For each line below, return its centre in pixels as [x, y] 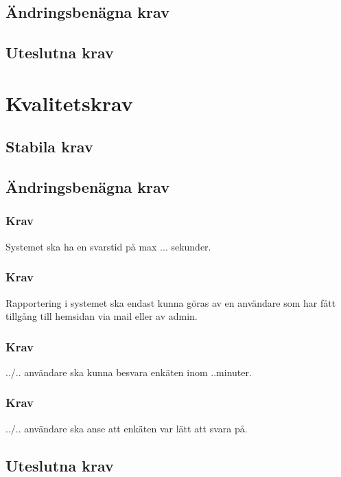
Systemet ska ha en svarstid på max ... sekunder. [108, 246]
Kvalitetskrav [69, 103]
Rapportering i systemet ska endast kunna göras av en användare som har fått [171, 302]
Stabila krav [49, 147]
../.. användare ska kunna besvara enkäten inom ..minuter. [129, 372]
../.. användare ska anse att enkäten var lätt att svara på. [127, 428]
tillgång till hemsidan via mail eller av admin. [102, 316]
